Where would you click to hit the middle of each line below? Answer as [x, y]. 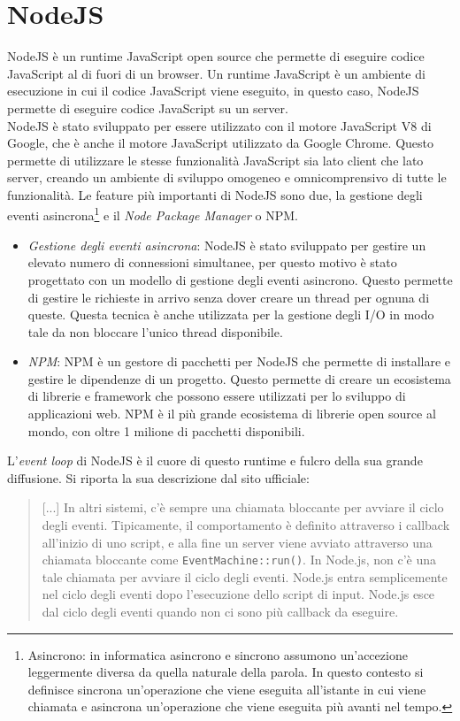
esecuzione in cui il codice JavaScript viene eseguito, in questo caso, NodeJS [213, 91]
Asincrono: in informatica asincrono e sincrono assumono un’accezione [218, 654]
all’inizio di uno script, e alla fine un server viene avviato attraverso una [237, 542]
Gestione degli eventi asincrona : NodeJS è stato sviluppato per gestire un [227, 245]
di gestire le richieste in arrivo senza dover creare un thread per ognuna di [229, 297]
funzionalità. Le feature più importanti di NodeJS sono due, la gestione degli [215, 194]
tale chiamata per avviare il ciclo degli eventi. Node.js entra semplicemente [245, 576]
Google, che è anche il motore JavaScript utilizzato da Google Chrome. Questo [220, 143]
